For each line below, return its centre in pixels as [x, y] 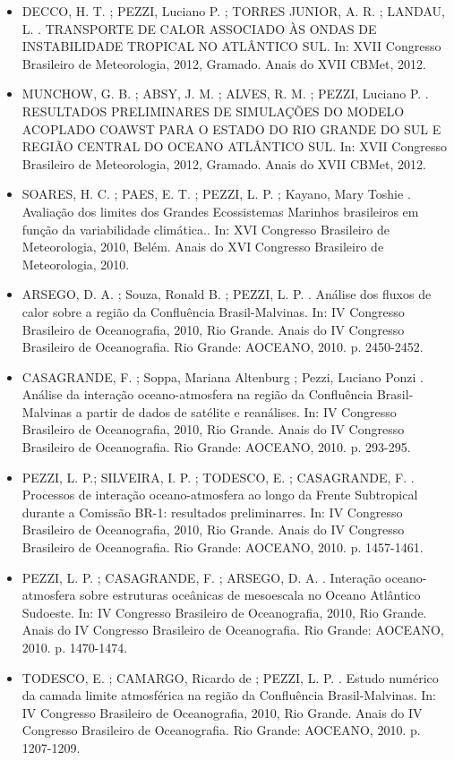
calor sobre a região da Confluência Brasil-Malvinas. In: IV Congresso [213, 311]
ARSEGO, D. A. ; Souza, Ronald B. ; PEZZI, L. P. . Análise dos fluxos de [227, 294]
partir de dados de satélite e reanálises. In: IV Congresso [241, 411]
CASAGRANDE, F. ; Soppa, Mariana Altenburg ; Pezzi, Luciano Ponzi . [223, 376]
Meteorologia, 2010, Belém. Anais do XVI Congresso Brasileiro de [203, 247]
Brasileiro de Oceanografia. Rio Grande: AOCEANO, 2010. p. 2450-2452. [223, 347]
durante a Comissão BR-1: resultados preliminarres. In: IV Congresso [212, 512]
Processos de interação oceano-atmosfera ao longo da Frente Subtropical [220, 495]
